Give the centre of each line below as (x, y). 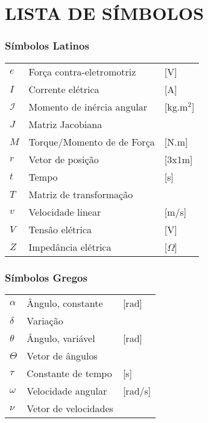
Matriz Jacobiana (65, 124)
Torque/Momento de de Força (92, 141)
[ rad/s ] (137, 390)
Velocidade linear (65, 211)
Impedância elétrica (70, 247)
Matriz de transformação (81, 194)
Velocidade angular (67, 390)
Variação (45, 320)
